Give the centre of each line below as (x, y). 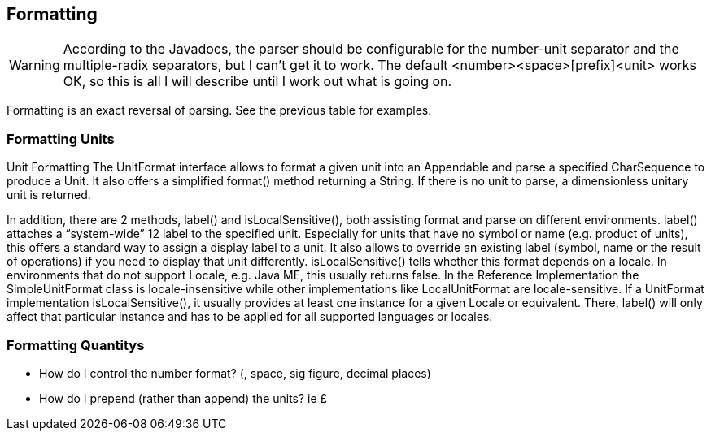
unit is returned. (49, 195)
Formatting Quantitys (76, 345)
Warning (35, 65)
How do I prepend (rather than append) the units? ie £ (183, 398)
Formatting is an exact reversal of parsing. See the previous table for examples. (219, 110)
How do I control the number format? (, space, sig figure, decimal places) (235, 373)
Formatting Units (61, 138)
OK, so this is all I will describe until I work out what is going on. (257, 82)
